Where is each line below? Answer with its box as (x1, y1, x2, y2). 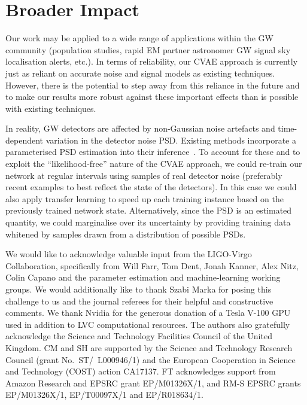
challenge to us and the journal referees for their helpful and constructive (5, 294, 273, 307)
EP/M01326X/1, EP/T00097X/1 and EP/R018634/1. (5, 388, 203, 401)
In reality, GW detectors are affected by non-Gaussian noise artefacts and (5, 122, 275, 135)
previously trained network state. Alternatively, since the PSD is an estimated (5, 204, 292, 217)
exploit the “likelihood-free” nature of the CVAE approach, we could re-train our (5, 157, 302, 170)
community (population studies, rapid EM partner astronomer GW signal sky (5, 43, 291, 56)
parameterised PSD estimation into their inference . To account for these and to (5, 145, 300, 158)
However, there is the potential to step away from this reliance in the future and (5, 78, 300, 91)
